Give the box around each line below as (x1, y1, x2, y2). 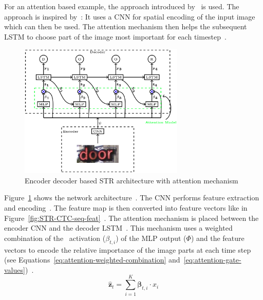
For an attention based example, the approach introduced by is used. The (4, 1, 239, 11)
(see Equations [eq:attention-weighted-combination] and (4, 254, 180, 265)
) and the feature (191, 232, 245, 243)
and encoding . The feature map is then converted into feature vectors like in (4, 202, 248, 213)
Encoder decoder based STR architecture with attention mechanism (25, 175, 238, 185)
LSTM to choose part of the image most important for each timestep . (4, 31, 227, 42)
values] (4, 264, 25, 275)
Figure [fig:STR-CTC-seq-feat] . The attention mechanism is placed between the (4, 212, 259, 223)
